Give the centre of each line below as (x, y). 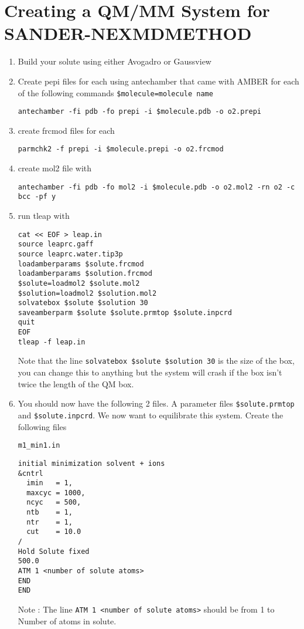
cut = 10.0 (54, 532)
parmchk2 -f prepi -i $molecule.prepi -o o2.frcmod (121, 149)
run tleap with (44, 215)
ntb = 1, (49, 513)
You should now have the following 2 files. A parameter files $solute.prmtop (156, 403)
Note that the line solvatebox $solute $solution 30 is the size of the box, (156, 361)
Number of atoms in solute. (67, 620)
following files (42, 426)
